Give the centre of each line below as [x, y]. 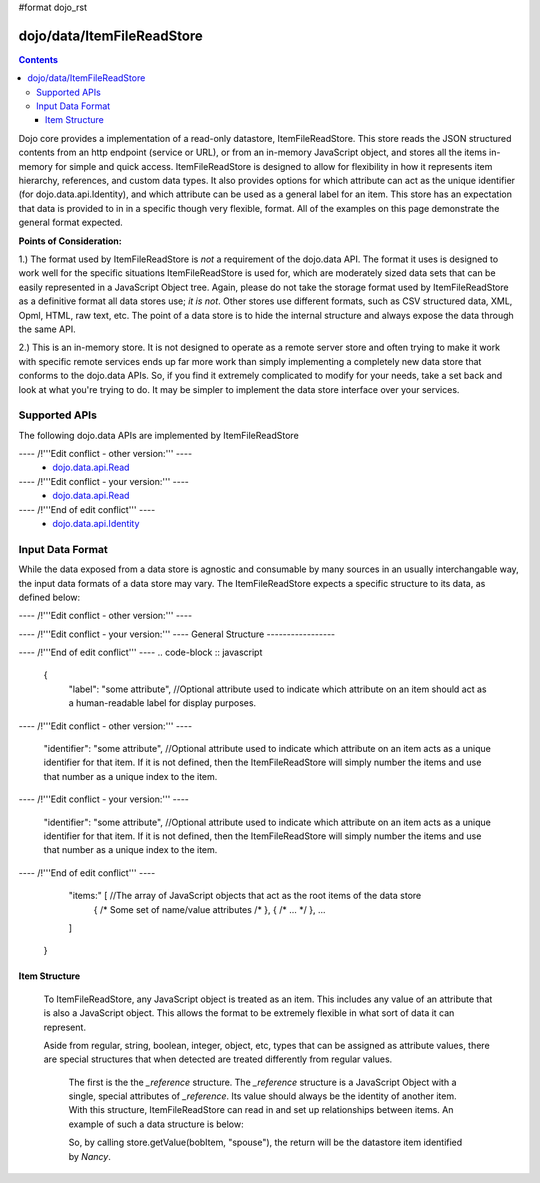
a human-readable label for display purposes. [162, 703]
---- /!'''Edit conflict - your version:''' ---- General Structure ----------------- [177, 634]
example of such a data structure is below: [156, 1124]
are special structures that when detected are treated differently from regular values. [218, 1059]
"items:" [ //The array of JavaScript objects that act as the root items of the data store [245, 896]
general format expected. [71, 222]
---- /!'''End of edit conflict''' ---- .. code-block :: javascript [140, 652]
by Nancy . [90, 1156]
